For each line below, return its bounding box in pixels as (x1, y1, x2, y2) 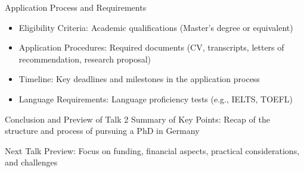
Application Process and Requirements (5, 1, 147, 13)
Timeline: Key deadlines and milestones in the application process (18, 73, 260, 85)
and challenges (5, 156, 58, 168)
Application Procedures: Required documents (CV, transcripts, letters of (18, 41, 284, 54)
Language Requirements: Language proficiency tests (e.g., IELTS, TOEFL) (18, 92, 293, 105)
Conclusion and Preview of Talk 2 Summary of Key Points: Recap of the (5, 112, 270, 125)
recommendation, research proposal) (18, 52, 151, 65)
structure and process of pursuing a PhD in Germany (5, 124, 200, 137)
